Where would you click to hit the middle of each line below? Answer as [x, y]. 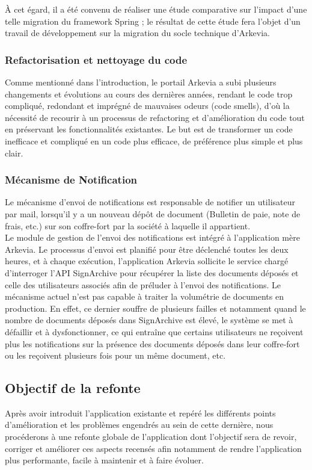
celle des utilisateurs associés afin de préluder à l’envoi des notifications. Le [143, 284]
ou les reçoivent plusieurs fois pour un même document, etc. [115, 355]
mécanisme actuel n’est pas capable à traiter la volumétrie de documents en [144, 296]
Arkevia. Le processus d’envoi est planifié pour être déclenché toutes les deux [147, 249]
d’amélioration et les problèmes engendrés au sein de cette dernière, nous [139, 425]
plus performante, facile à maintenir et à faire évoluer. [104, 460]
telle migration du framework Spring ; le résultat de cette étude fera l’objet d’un [153, 21]
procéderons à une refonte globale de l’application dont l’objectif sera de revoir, [151, 437]
